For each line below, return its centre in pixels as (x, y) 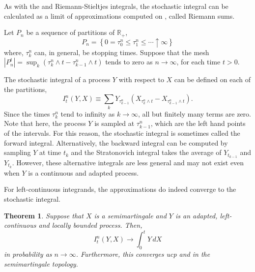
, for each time (198, 62)
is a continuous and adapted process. (84, 172)
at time (50, 152)
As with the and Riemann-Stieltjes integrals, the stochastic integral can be (116, 6)
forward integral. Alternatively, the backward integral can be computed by (116, 142)
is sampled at (114, 123)
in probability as (28, 254)
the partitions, (26, 89)
